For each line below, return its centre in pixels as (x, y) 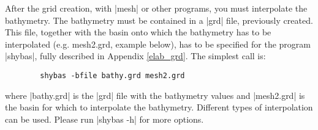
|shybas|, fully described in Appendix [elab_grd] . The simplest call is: (135, 56)
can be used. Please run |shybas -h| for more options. (104, 119)
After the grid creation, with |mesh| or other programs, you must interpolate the (156, 8)
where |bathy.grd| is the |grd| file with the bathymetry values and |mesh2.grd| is (155, 95)
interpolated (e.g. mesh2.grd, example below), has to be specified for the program (158, 44)
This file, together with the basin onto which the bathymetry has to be (138, 32)
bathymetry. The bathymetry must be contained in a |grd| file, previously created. (159, 20)
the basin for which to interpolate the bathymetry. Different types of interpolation (159, 107)
